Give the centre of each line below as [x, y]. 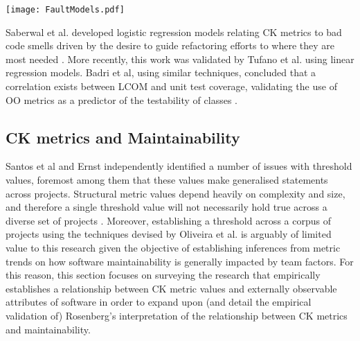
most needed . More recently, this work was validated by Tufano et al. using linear [180, 59]
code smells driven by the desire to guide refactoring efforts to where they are [170, 45]
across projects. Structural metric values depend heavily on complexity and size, [175, 193]
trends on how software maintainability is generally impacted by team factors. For [180, 261]
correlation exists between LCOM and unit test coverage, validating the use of [171, 86]
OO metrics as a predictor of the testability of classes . [121, 99]
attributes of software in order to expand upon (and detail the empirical [159, 302]
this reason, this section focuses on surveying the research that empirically [163, 275]
